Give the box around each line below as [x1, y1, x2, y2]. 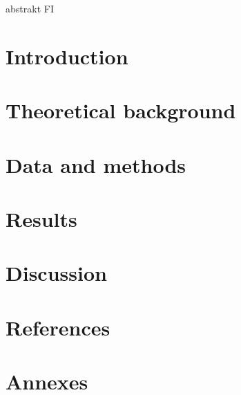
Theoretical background [6, 96, 236, 125]
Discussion [6, 259, 107, 287]
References [6, 313, 110, 341]
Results [6, 204, 77, 232]
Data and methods [6, 150, 186, 178]
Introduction [6, 42, 128, 70]
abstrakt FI [6, 1, 54, 15]
